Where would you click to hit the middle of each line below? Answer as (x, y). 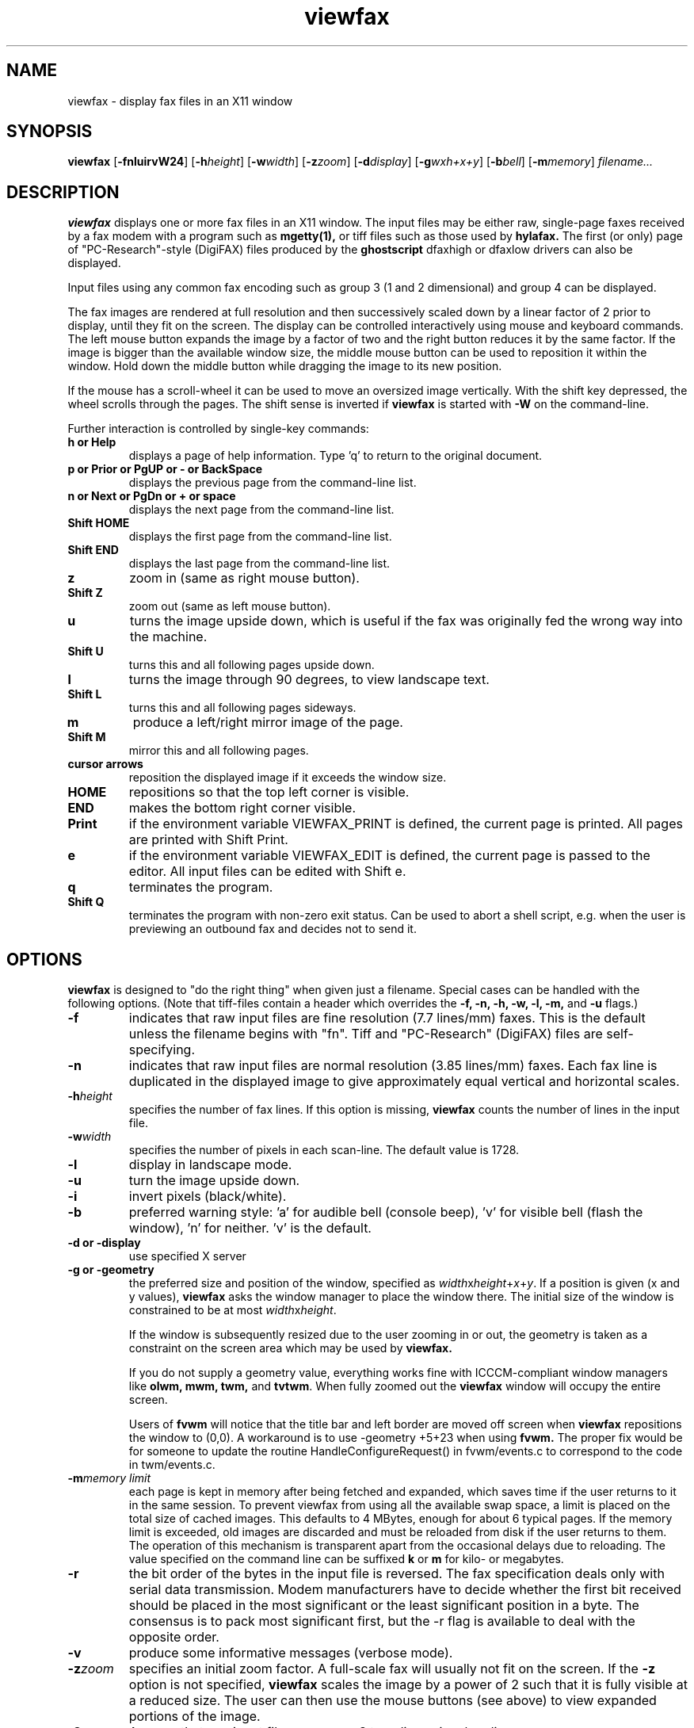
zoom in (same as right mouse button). (244, 578)
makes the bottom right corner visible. (242, 808)
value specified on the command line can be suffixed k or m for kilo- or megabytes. (346, 1559)
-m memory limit (109, 1478)
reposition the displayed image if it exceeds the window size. (288, 778)
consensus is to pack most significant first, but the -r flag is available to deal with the (382, 1621)
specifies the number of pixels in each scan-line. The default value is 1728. (324, 1150)
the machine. (168, 637)
